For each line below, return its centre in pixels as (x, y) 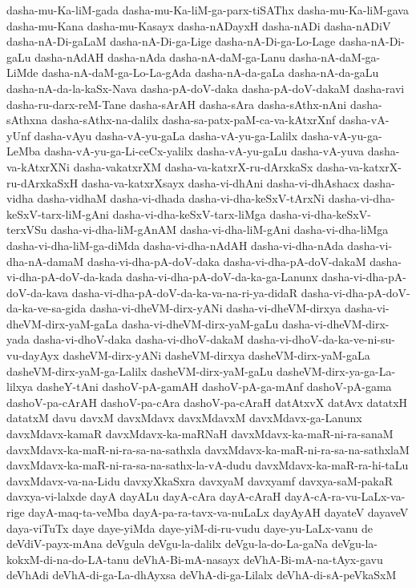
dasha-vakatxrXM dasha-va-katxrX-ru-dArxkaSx (193, 166)
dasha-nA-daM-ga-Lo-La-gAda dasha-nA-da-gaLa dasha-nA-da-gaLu (210, 72)
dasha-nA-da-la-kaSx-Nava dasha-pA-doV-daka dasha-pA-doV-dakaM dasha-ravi (206, 88)
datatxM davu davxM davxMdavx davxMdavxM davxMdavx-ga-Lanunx (184, 418)
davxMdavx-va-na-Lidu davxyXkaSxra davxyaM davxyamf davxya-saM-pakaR (200, 480)
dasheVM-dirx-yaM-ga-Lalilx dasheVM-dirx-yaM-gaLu (140, 371)
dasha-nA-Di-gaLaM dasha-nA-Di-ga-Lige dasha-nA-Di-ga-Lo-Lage (171, 41)
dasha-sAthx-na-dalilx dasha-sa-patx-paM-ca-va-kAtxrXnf (193, 120)
